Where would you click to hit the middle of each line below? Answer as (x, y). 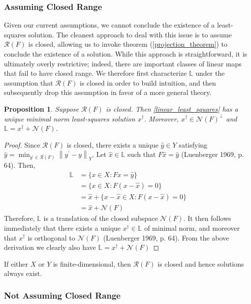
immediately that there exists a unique (63, 228)
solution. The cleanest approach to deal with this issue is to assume (130, 34)
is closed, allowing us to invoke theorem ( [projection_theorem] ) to (128, 44)
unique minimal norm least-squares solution (70, 118)
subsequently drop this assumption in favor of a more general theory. (108, 92)
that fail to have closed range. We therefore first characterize (95, 73)
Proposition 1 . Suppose (41, 108)
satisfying (193, 144)
